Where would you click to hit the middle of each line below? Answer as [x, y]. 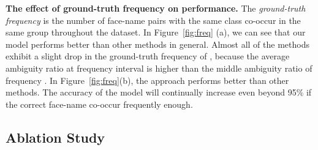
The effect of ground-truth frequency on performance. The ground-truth [156, 8]
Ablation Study [55, 137]
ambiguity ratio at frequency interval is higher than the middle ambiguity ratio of [159, 68]
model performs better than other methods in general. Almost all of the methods [157, 44]
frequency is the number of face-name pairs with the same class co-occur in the [153, 20]
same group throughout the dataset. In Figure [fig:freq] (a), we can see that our [156, 32]
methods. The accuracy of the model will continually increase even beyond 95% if [159, 92]
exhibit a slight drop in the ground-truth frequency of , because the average [148, 56]
